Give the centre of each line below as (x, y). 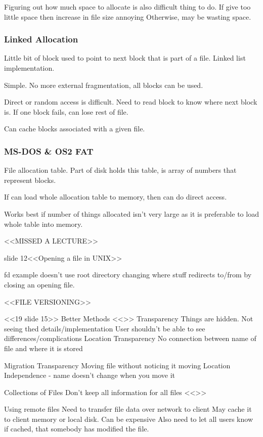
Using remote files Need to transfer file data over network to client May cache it (128, 409)
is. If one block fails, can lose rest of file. (66, 111)
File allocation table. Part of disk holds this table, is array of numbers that (120, 170)
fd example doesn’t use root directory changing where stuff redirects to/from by (128, 275)
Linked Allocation (41, 39)
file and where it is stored (43, 348)
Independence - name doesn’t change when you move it (90, 375)
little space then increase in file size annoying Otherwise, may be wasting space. (128, 16)
